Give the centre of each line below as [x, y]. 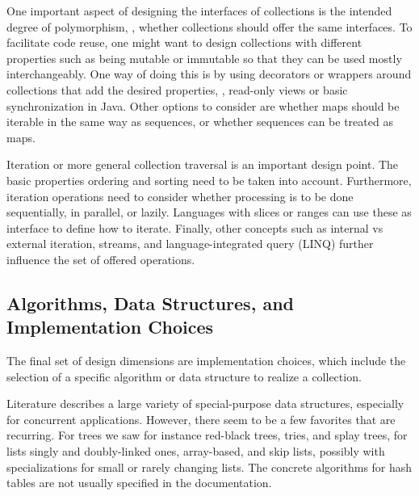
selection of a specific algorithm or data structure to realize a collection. [184, 376]
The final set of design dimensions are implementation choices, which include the [206, 361]
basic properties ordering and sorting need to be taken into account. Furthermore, [209, 180]
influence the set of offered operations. [101, 259]
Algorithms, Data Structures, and [150, 303]
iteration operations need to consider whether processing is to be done [180, 196]
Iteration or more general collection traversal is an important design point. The [203, 164]
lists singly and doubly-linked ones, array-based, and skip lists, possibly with [196, 451]
